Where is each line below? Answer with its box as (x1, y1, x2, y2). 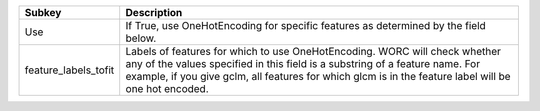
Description (125, 6, 183, 19)
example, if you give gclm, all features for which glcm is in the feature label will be (125, 70, 511, 83)
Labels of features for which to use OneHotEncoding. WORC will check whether (125, 45, 502, 58)
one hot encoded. (125, 82, 209, 95)
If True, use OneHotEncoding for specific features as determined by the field (125, 19, 487, 32)
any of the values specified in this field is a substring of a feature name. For (125, 57, 480, 70)
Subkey (24, 6, 62, 19)
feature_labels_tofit (24, 63, 115, 77)
